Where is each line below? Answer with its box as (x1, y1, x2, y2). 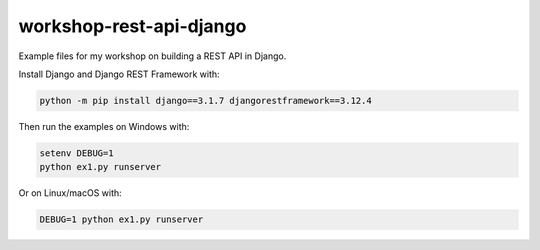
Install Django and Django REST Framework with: (18, 68, 220, 80)
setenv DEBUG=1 (39, 147, 114, 159)
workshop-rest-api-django (18, 15, 247, 37)
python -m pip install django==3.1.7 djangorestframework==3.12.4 (39, 95, 372, 106)
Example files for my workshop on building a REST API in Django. (18, 50, 287, 62)
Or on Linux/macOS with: (18, 187, 122, 199)
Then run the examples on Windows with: (18, 120, 190, 132)
